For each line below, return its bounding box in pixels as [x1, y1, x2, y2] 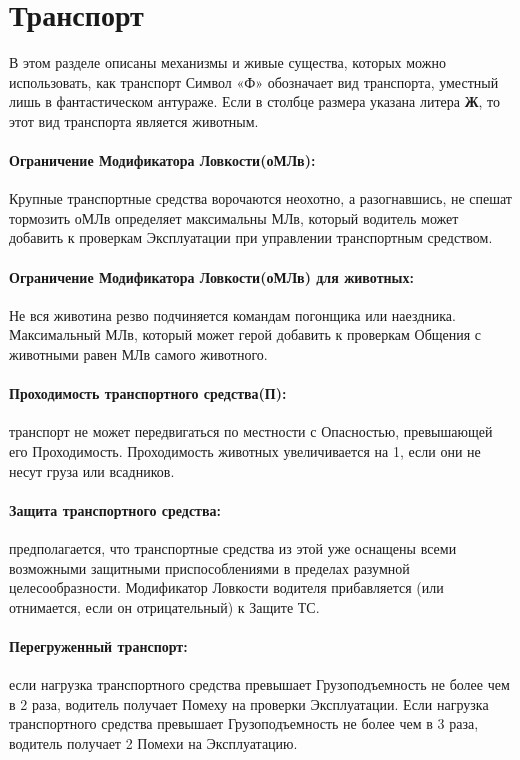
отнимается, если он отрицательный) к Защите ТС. [9, 596, 320, 617]
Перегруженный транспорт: [9, 636, 188, 656]
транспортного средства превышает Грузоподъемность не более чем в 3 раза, [9, 713, 479, 734]
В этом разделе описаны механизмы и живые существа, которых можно [9, 52, 446, 73]
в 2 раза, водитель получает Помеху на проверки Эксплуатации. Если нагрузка [9, 693, 489, 714]
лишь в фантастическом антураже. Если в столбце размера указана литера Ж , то [9, 91, 501, 112]
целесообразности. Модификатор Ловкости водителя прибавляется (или [9, 577, 444, 598]
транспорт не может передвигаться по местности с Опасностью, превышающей [9, 421, 493, 442]
